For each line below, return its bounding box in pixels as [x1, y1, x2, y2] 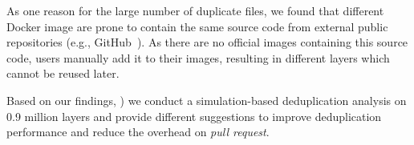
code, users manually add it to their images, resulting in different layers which [6, 49, 390, 66]
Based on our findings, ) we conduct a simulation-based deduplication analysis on [6, 91, 407, 108]
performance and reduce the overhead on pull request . [6, 123, 270, 140]
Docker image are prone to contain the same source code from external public [6, 18, 388, 34]
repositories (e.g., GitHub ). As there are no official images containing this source [6, 34, 408, 50]
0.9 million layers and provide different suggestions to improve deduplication [6, 107, 382, 124]
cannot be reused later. [6, 65, 120, 82]
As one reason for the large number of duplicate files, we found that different [6, 2, 384, 18]
